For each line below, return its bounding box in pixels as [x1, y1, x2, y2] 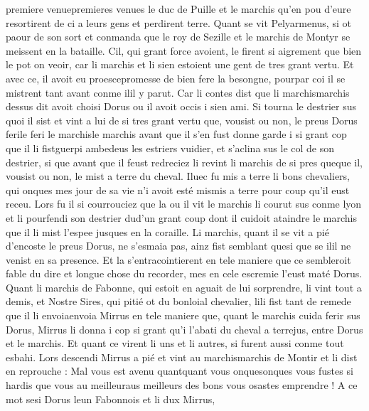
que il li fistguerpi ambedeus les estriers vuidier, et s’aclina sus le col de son [6, 140, 335, 155]
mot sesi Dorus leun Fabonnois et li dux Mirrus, [6, 391, 215, 406]
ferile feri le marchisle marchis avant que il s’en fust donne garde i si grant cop [6, 127, 347, 142]
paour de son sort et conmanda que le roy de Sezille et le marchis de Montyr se [6, 29, 351, 44]
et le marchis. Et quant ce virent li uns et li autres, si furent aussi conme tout [6, 336, 344, 351]
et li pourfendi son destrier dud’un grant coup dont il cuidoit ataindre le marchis [6, 210, 358, 225]
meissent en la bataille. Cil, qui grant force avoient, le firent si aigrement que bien [6, 43, 362, 58]
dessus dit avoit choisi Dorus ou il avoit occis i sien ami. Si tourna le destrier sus [6, 99, 357, 114]
